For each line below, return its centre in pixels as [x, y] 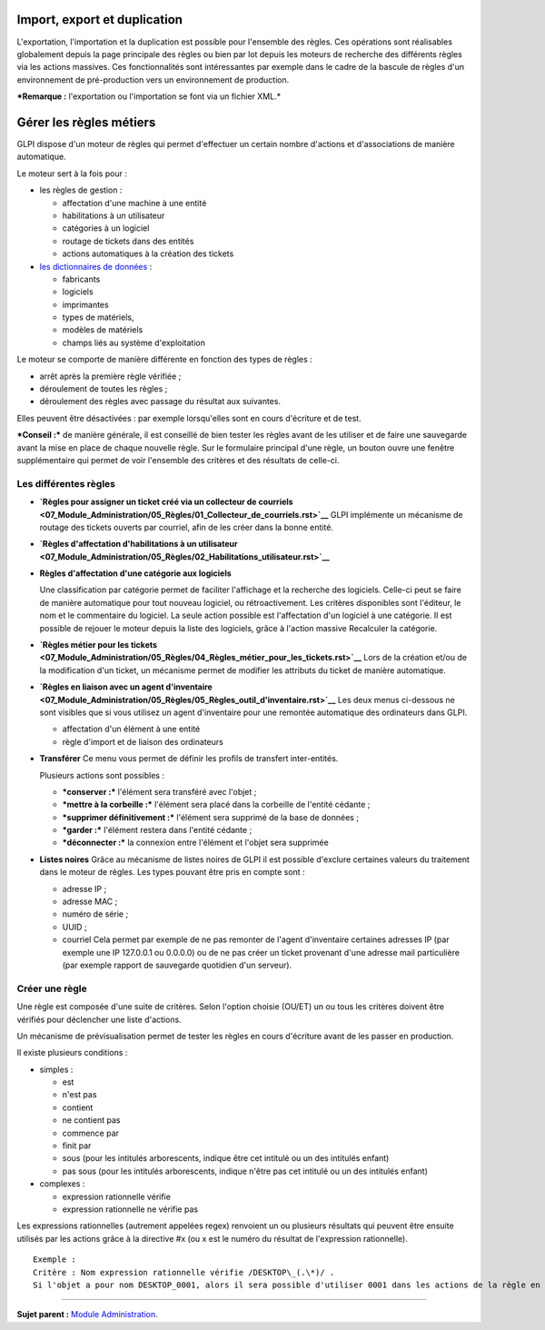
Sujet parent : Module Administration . [87, 1315]
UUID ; [74, 927]
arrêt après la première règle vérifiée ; [110, 376]
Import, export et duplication [100, 20]
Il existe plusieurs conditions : [72, 1053]
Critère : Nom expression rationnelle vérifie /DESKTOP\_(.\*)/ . [184, 1272]
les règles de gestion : [81, 190]
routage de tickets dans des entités [128, 241]
